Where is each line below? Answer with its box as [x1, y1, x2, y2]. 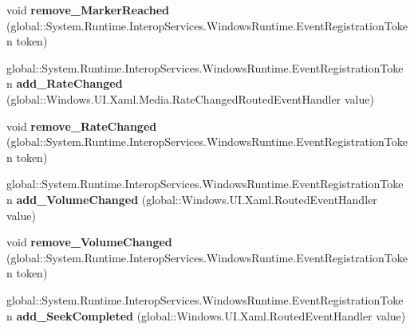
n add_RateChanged [6, 75, 123, 92]
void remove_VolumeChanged [6, 234, 172, 250]
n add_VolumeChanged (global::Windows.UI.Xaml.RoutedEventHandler [6, 191, 377, 207]
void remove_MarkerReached [6, 2, 170, 18]
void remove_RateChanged [6, 117, 157, 134]
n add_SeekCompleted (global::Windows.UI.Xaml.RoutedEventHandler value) [6, 307, 406, 324]
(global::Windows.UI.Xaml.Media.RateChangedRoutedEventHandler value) [6, 90, 374, 107]
